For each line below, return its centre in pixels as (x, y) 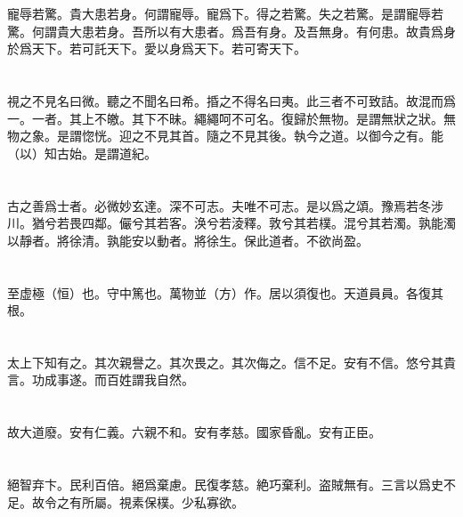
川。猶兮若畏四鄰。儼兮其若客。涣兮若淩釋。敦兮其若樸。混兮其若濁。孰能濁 (231, 223)
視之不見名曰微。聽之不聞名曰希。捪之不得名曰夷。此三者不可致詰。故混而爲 (231, 100)
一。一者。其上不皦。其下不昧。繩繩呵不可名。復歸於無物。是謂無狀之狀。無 (231, 118)
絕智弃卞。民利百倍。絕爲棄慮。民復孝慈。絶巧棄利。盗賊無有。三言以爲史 (225, 485)
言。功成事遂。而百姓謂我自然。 (101, 380)
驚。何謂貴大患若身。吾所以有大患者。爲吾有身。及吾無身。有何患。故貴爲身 (231, 31)
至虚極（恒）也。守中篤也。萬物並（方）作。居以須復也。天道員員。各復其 (225, 292)
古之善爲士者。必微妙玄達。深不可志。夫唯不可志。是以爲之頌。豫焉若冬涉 (225, 205)
